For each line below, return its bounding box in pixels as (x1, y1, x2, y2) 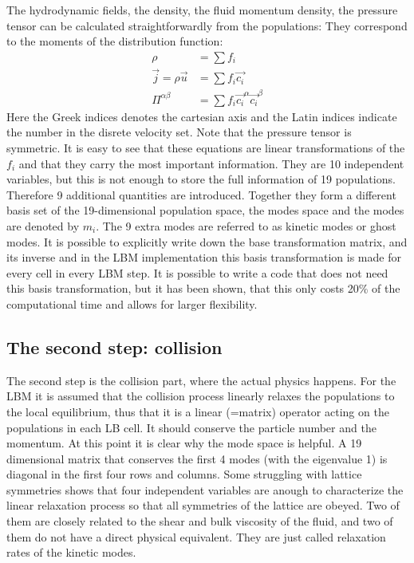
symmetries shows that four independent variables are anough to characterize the (6, 481, 404, 498)
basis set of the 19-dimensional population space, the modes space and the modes (6, 202, 404, 219)
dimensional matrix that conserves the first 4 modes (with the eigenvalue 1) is (6, 450, 388, 467)
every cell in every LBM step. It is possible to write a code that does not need (6, 264, 388, 281)
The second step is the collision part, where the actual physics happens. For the (6, 372, 396, 388)
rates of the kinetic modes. (6, 544, 136, 561)
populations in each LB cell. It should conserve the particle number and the (6, 419, 377, 435)
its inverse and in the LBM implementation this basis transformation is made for (6, 249, 401, 266)
